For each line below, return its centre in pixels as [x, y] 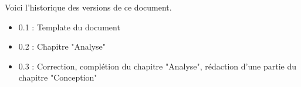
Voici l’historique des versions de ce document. [88, 7]
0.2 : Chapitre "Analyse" [62, 46]
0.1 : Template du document [69, 27]
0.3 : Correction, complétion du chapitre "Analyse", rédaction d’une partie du [157, 66]
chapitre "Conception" [58, 77]
